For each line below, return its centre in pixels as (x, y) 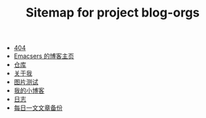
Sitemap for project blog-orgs (113, 13)
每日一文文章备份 (38, 108)
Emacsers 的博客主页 (44, 56)
